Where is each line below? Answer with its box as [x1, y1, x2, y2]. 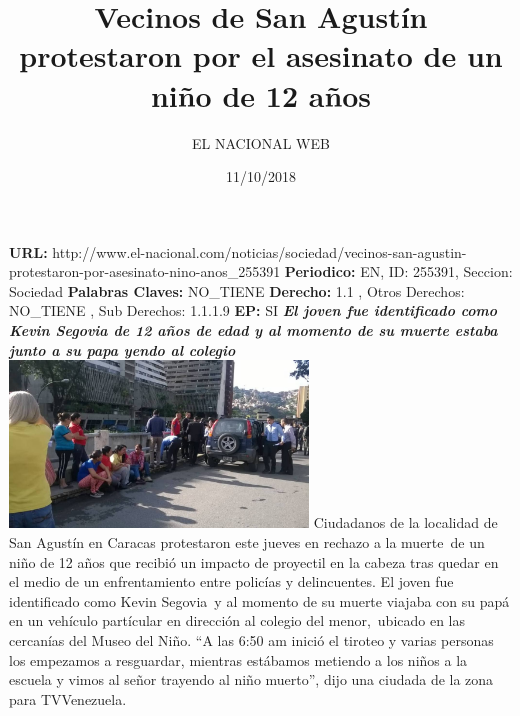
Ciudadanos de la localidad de [313, 512, 498, 533]
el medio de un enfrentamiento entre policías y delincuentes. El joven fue [9, 571, 454, 592]
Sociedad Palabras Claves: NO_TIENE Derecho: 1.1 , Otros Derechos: [9, 280, 465, 301]
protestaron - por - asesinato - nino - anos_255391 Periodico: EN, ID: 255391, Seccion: [9, 261, 513, 282]
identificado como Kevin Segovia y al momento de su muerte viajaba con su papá [9, 590, 510, 611]
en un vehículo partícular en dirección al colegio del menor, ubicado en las [9, 610, 466, 631]
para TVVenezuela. [9, 688, 127, 709]
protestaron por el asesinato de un [19, 35, 503, 76]
